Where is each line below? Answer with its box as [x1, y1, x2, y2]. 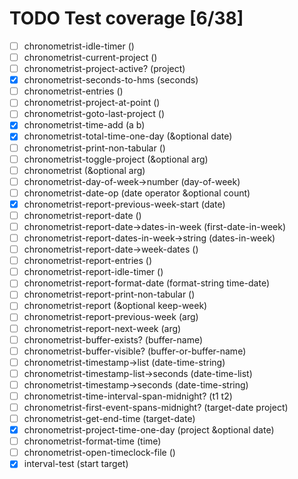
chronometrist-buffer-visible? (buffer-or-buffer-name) [23, 345, 247, 357]
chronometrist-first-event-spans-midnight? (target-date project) [23, 401, 289, 413]
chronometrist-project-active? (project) [23, 63, 186, 75]
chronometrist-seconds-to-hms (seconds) [23, 74, 199, 86]
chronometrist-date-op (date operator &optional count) [23, 187, 251, 199]
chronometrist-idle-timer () [23, 40, 135, 52]
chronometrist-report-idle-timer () [23, 266, 164, 278]
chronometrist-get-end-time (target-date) [23, 413, 196, 424]
